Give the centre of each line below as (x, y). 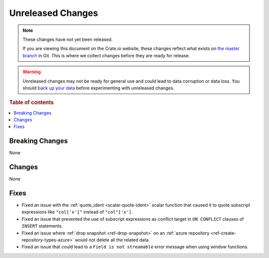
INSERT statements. (42, 226)
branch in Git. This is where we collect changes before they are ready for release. (106, 55)
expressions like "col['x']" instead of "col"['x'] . (77, 212)
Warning (32, 72)
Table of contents (32, 103)
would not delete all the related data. (112, 240)
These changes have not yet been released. (68, 39)
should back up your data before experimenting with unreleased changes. (98, 88)
